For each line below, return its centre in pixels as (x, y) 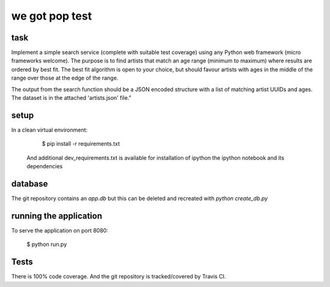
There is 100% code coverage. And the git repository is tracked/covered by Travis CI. (119, 277)
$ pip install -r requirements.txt (81, 144)
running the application (57, 216)
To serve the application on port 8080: (60, 230)
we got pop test (52, 16)
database (30, 184)
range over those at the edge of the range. (65, 78)
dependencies (45, 166)
